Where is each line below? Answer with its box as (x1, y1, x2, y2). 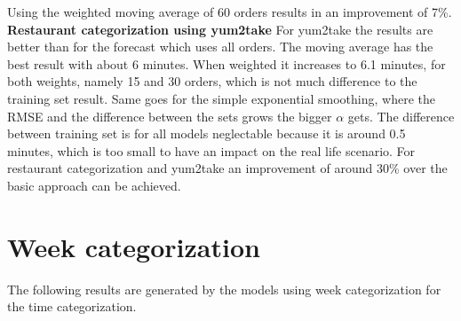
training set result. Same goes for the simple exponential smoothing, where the (7, 89, 435, 107)
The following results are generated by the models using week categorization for (7, 279, 441, 298)
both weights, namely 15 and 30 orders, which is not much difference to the (7, 72, 417, 90)
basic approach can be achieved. (7, 176, 181, 194)
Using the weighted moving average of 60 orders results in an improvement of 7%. (7, 3, 452, 20)
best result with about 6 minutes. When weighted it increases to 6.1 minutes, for (7, 54, 446, 73)
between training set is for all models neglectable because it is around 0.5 (7, 124, 406, 143)
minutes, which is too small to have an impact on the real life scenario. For (7, 141, 416, 160)
